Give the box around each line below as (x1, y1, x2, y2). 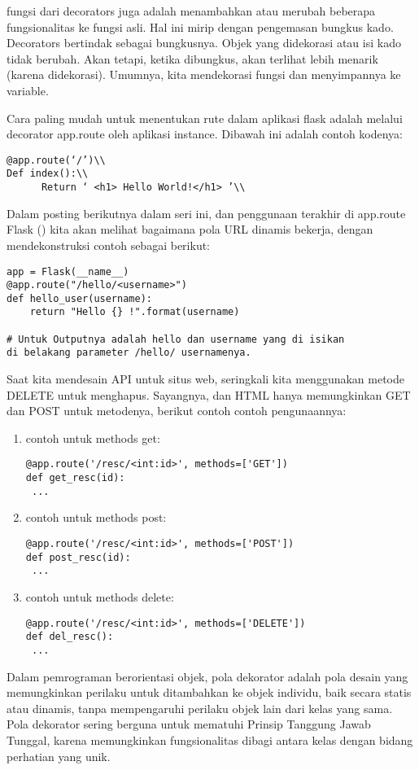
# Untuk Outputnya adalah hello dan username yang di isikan (7, 333, 345, 345)
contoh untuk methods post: (25, 509, 167, 526)
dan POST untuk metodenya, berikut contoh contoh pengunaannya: (7, 402, 347, 419)
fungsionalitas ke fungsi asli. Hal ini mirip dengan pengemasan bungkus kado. (7, 18, 394, 35)
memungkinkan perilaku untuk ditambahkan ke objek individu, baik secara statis (7, 684, 412, 701)
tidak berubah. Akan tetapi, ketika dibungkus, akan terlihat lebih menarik (7, 50, 378, 67)
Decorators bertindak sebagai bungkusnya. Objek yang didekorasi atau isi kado (7, 34, 401, 51)
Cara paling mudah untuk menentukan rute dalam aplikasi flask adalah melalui (7, 109, 403, 126)
